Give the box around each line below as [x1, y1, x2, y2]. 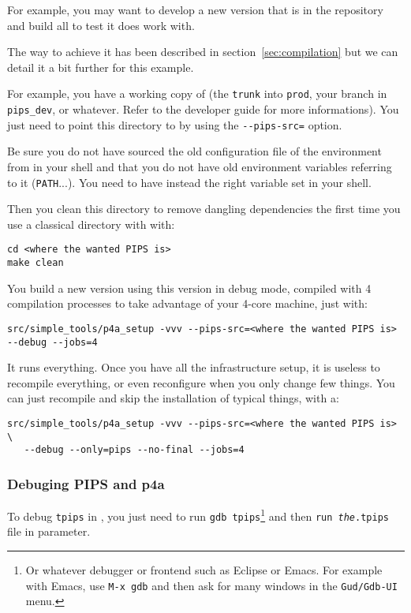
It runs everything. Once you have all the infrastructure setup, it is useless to [7, 359, 380, 376]
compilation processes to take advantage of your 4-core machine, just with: [7, 295, 368, 312]
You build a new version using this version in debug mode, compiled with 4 [7, 279, 372, 296]
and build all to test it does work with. [7, 17, 195, 33]
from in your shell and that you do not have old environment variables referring [7, 158, 392, 174]
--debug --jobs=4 [7, 336, 98, 348]
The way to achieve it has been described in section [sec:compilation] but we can [7, 43, 398, 60]
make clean [7, 257, 64, 269]
